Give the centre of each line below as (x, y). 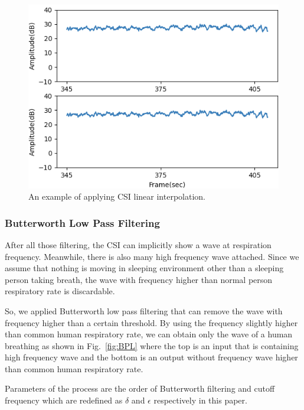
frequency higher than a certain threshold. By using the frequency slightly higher (151, 322)
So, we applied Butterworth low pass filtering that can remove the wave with (144, 310)
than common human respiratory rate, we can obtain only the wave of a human (149, 334)
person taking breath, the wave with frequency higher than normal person (139, 279)
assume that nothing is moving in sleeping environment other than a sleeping (144, 268)
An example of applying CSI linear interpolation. (117, 196)
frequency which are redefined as (64, 400)
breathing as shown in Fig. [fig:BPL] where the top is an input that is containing (152, 345)
